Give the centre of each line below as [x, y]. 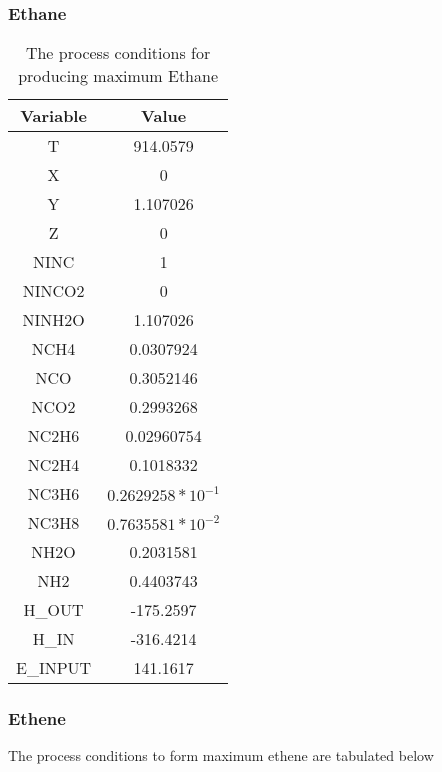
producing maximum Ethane [118, 76]
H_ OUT [53, 610]
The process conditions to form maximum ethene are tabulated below [221, 755]
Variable [53, 116]
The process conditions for [118, 53]
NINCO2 [53, 291]
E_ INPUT [54, 668]
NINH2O [53, 320]
